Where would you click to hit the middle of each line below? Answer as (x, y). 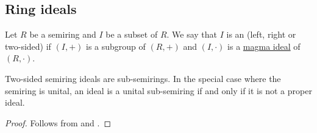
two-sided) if (28, 46)
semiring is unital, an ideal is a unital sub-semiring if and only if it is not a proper (158, 90)
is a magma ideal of (264, 46)
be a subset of (132, 34)
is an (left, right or (261, 34)
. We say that (192, 34)
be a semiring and (63, 34)
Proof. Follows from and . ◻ (58, 122)
